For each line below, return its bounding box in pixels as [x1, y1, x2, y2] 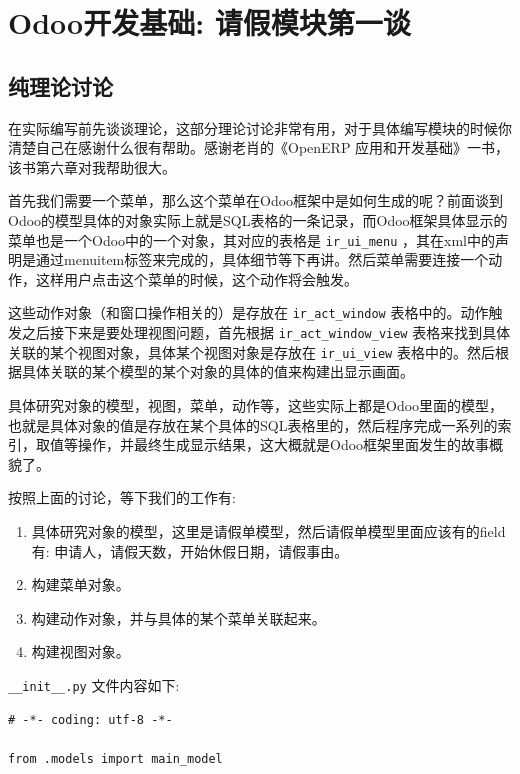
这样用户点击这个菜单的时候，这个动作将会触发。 [35, 268, 358, 289]
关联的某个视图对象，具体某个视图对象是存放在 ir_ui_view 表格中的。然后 [8, 341, 495, 362]
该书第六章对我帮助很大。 [8, 156, 176, 177]
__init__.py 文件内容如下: [8, 674, 180, 695]
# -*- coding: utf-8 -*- [8, 712, 173, 727]
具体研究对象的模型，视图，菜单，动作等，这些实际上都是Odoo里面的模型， [8, 394, 504, 415]
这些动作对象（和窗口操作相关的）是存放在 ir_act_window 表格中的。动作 [8, 302, 489, 323]
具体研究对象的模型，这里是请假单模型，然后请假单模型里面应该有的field [31, 520, 506, 541]
